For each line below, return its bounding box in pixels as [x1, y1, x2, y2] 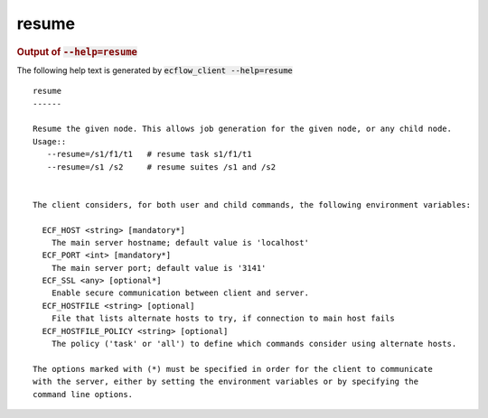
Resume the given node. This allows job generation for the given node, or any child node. [33, 124, 452, 135]
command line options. [33, 389, 134, 399]
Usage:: [33, 136, 67, 146]
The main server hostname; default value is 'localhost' [51, 237, 309, 247]
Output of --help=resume [16, 45, 137, 58]
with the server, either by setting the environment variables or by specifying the [33, 376, 419, 387]
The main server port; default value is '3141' [51, 263, 267, 273]
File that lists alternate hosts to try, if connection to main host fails [51, 313, 395, 324]
